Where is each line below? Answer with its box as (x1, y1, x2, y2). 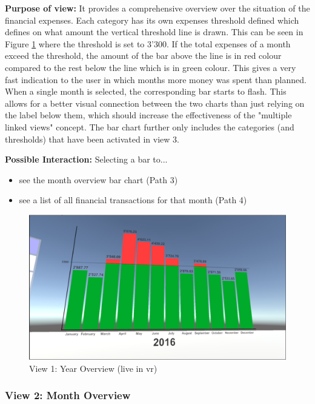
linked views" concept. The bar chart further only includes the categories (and (5, 120, 294, 133)
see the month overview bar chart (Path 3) (19, 173, 178, 186)
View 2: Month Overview (5, 388, 131, 403)
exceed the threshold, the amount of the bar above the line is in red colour (5, 49, 282, 62)
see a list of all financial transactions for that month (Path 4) (19, 194, 247, 206)
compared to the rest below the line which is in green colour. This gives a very (5, 61, 296, 73)
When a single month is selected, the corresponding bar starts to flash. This (5, 85, 287, 98)
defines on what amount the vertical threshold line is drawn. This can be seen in (5, 25, 303, 38)
